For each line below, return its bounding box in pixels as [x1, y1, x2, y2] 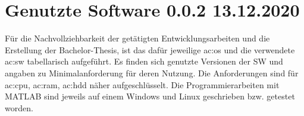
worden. [5, 101, 33, 114]
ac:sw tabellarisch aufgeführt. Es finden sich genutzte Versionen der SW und [5, 55, 283, 67]
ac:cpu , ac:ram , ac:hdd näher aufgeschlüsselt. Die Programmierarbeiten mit [5, 78, 280, 91]
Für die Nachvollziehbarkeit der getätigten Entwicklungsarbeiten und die [5, 32, 270, 44]
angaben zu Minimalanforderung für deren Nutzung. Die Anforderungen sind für [5, 66, 299, 79]
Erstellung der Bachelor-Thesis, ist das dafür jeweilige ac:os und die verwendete [5, 43, 295, 56]
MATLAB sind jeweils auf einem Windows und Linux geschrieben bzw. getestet [5, 90, 295, 102]
